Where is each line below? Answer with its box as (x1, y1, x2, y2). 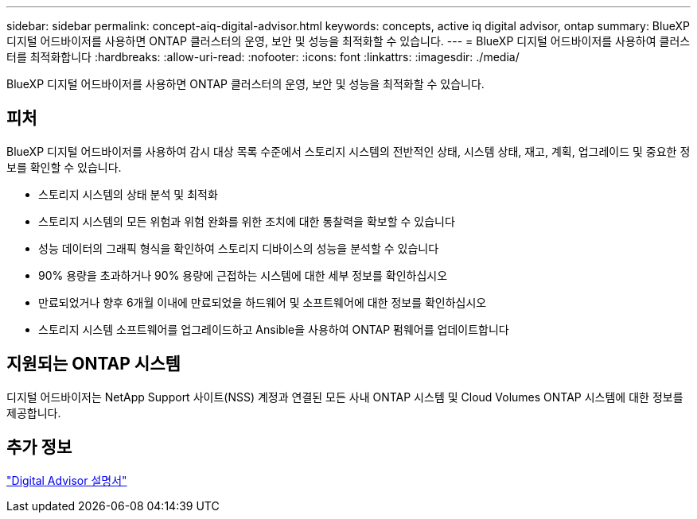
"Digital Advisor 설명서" (6, 473, 127, 487)
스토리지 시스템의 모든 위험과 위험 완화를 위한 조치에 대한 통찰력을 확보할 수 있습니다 (38, 214, 455, 228)
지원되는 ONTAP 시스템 (6, 354, 181, 374)
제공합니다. (6, 405, 61, 420)
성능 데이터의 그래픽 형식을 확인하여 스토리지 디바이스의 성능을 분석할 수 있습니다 (38, 241, 439, 255)
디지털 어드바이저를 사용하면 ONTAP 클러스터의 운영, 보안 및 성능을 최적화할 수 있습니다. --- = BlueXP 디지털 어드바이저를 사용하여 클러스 (6, 34, 691, 48)
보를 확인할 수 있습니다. (6, 160, 122, 174)
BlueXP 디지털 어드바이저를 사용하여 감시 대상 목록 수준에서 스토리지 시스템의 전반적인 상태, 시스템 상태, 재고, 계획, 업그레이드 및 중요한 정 (6, 144, 691, 158)
